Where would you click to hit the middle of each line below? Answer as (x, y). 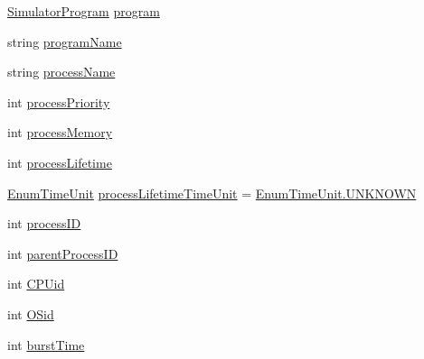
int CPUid (36, 284)
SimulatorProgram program (84, 11)
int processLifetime (60, 162)
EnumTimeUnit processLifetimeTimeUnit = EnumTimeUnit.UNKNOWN (212, 193)
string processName (61, 72)
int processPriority (59, 101)
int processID (44, 223)
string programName (65, 41)
